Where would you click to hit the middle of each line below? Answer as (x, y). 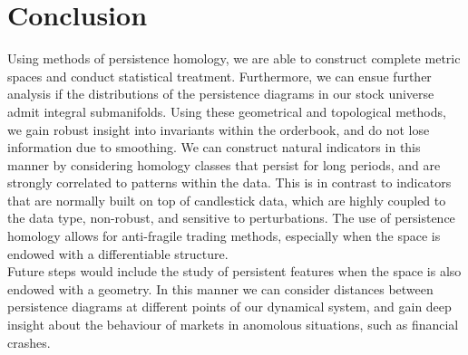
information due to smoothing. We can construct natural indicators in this (214, 147)
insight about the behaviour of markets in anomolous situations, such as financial (233, 325)
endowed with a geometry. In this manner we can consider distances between (220, 288)
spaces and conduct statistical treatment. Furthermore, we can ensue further (219, 76)
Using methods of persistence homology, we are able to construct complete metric (234, 58)
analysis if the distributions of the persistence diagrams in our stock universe (221, 94)
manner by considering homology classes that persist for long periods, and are (224, 164)
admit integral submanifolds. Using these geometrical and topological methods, (227, 111)
